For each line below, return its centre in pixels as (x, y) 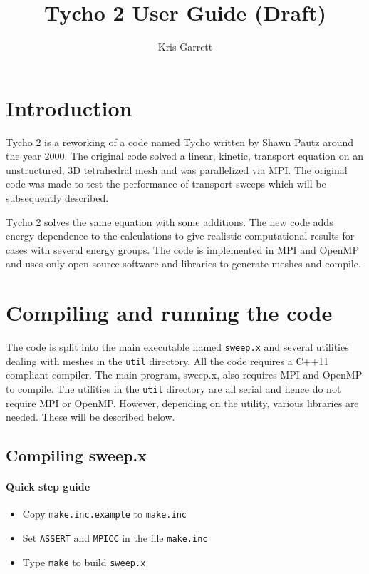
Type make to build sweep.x (84, 562)
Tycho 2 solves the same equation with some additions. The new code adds (170, 221)
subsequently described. (57, 198)
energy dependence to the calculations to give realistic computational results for (180, 236)
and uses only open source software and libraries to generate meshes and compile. (183, 263)
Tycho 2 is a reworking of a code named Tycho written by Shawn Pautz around (180, 142)
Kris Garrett (185, 47)
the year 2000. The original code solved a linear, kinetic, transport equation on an (185, 156)
